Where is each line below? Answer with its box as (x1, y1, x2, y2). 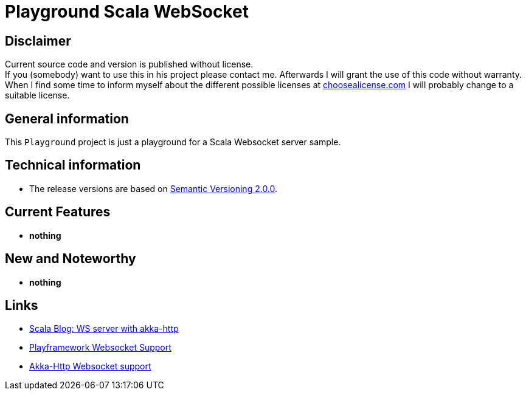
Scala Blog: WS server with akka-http (29, 323, 179, 334)
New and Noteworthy (5, 251, 136, 267)
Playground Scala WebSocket (5, 1, 249, 22)
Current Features (5, 204, 111, 220)
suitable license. (5, 90, 70, 101)
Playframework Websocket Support (29, 342, 171, 353)
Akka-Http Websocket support (29, 361, 151, 372)
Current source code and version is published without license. (5, 59, 254, 70)
